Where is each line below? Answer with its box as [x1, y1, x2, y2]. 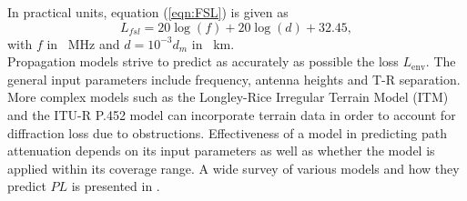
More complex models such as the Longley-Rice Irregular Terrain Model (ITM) [7, 87, 449, 106]
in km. [191, 34, 235, 53]
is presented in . [71, 176, 160, 196]
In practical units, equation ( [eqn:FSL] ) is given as [7, 3, 289, 21]
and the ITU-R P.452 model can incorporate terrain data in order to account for [7, 105, 456, 124]
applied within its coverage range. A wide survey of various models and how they [7, 158, 460, 177]
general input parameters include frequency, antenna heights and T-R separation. [7, 69, 461, 88]
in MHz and [46, 34, 120, 53]
